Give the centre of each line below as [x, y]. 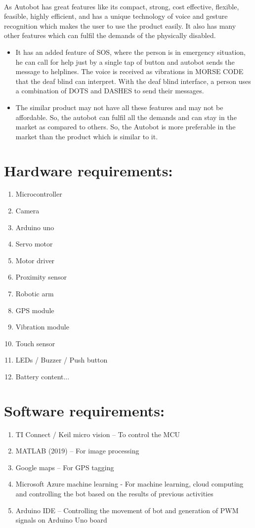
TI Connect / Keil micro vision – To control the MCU [98, 434]
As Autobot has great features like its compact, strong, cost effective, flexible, [122, 6]
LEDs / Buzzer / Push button [62, 360]
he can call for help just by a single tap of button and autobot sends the [125, 61]
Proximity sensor [41, 277]
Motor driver [35, 260]
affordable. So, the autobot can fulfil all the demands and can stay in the [126, 117]
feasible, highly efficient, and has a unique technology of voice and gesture [116, 16]
